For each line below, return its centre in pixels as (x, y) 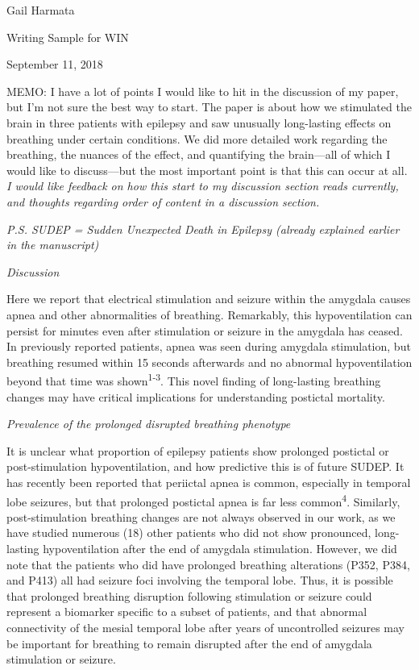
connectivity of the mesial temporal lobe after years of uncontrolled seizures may (205, 627)
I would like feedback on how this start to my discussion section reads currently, (203, 186)
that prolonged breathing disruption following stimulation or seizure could (189, 595)
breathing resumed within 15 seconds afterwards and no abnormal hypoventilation (209, 362)
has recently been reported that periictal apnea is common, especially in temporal (209, 482)
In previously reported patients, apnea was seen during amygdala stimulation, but (209, 346)
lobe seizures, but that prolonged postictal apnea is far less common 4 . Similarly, (203, 500)
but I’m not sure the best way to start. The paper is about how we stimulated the (209, 107)
